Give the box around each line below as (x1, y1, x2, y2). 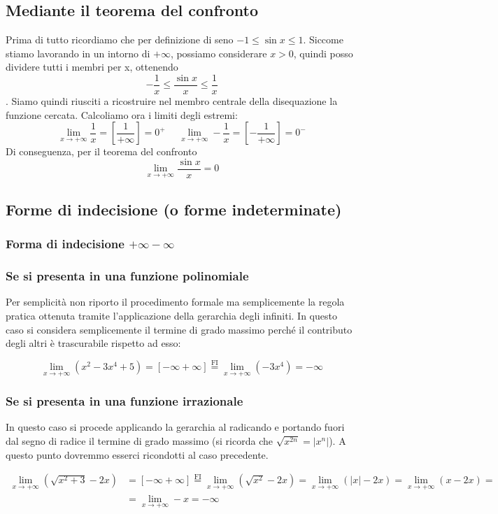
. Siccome (303, 32, 343, 47)
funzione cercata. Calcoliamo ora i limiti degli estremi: (6, 107, 238, 122)
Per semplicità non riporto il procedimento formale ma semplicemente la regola (6, 294, 345, 309)
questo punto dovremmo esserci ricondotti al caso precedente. (6, 447, 269, 462)
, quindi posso (293, 45, 353, 60)
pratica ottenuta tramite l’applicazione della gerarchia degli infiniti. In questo (6, 308, 337, 322)
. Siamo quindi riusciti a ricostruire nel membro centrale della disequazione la (6, 94, 338, 108)
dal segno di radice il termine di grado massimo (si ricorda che (6, 433, 273, 448)
